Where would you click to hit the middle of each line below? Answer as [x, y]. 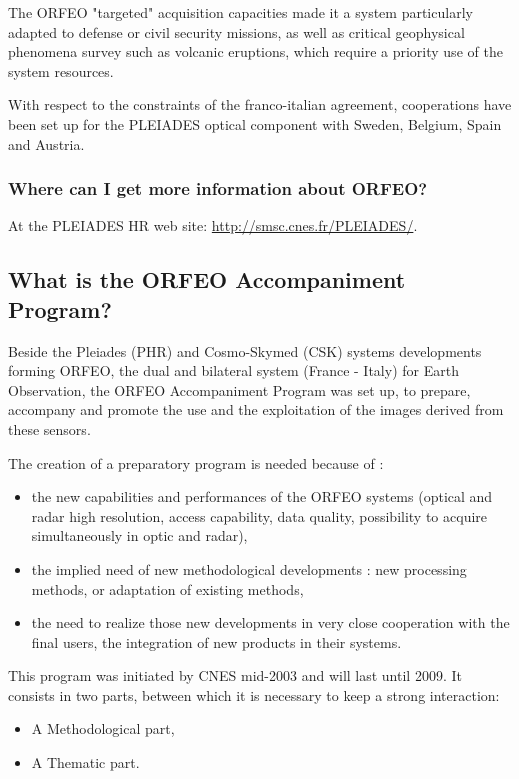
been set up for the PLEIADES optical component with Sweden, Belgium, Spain [255, 123]
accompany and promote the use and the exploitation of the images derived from [256, 409]
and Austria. [46, 143]
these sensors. [49, 428]
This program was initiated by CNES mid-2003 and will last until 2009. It [235, 675]
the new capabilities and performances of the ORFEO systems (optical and [262, 496]
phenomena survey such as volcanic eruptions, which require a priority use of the [255, 51]
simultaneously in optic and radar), [139, 535]
